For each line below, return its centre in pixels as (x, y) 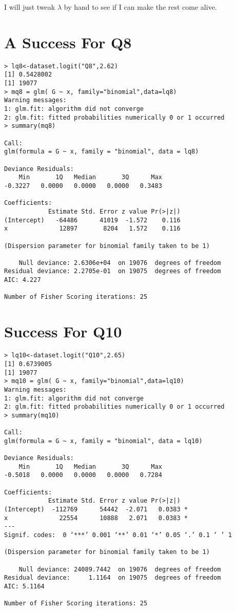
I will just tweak (30, 7)
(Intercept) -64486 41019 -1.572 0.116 (92, 220)
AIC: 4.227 (23, 280)
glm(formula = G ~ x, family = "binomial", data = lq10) (103, 441)
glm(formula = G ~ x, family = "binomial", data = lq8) (102, 152)
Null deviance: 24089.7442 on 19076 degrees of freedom (120, 569)
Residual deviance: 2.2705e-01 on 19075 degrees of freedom (113, 271)
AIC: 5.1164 (24, 586)
